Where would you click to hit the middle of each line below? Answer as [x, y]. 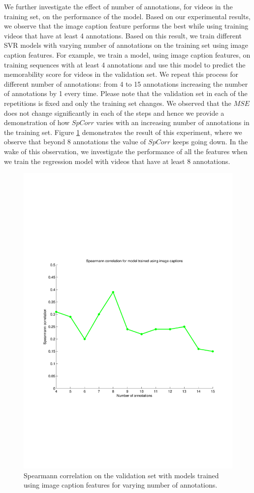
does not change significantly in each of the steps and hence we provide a [114, 113]
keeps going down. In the [210, 142]
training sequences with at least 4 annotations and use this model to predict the [125, 64]
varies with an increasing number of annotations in [173, 122]
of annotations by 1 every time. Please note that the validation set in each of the [126, 93]
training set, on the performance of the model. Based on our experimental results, [127, 16]
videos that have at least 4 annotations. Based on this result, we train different [123, 35]
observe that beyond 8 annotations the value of [75, 142]
